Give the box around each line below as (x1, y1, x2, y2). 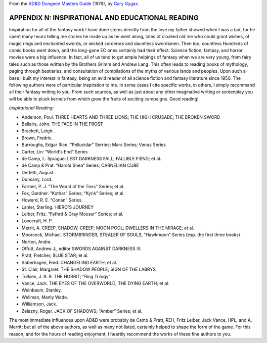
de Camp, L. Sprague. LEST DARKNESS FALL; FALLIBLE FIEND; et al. (21, 155, 162, 161)
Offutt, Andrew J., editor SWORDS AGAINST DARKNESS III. (21, 245, 142, 252)
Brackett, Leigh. (21, 128, 54, 134)
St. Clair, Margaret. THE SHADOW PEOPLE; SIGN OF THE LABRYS (21, 266, 156, 272)
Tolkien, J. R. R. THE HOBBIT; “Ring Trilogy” (21, 273, 111, 279)
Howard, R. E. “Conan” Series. (21, 197, 83, 203)
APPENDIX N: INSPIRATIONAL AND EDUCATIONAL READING (9, 13, 199, 22)
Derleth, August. (21, 169, 55, 175)
